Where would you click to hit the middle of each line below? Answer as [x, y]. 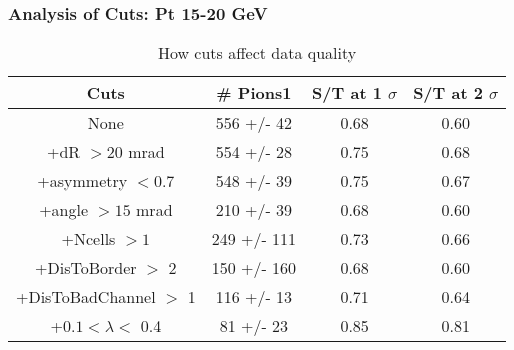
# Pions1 [254, 93]
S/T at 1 [347, 93]
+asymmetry [82, 181]
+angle [64, 210]
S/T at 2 [448, 93]
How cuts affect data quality [257, 53]
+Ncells [88, 239]
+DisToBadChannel [86, 297]
